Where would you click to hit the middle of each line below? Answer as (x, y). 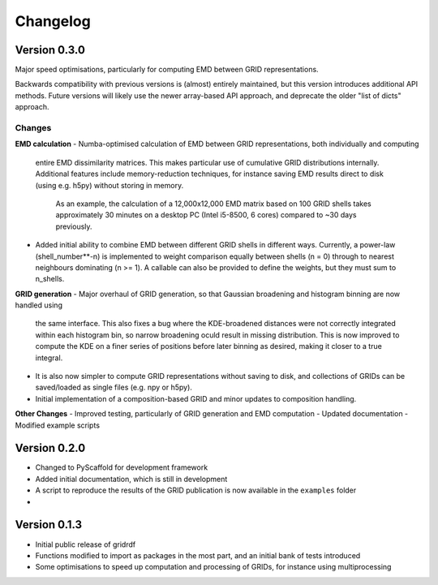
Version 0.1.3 (49, 525)
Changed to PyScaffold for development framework (122, 467)
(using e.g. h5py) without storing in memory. (109, 185)
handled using (39, 305)
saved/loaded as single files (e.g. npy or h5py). (114, 387)
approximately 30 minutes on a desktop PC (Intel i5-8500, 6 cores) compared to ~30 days (206, 215)
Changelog (53, 21)
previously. (74, 226)
